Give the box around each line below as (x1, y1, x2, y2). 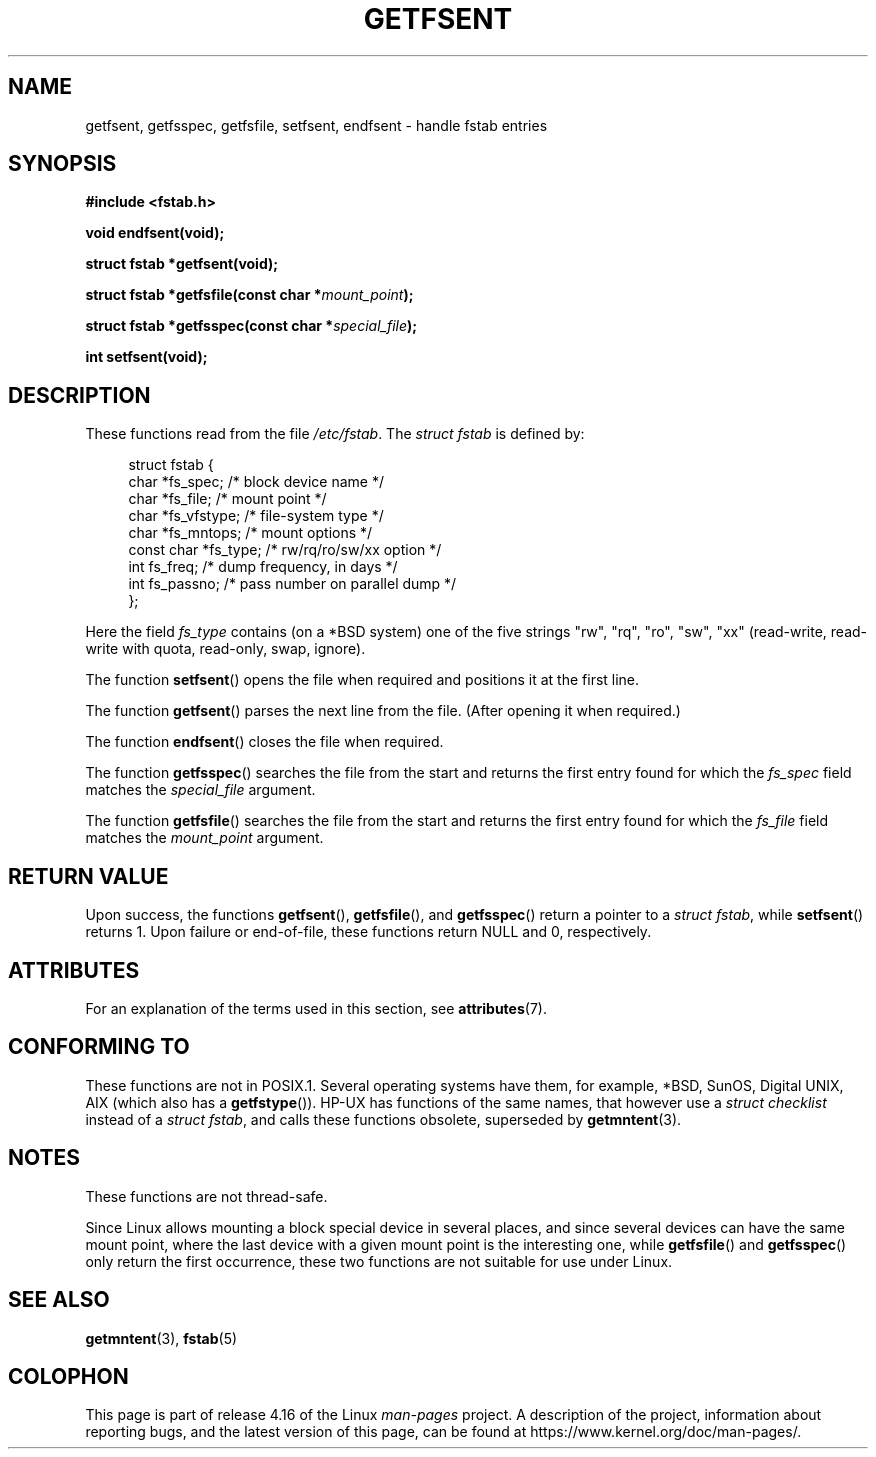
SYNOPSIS (8, 151, 117, 177)
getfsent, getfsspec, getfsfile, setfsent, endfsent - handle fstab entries (85, 116, 548, 134)
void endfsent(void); (85, 224, 225, 242)
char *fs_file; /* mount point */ (128, 490, 327, 508)
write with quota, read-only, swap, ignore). (85, 640, 366, 658)
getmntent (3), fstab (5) (85, 1329, 238, 1347)
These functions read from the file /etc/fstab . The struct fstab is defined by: (85, 425, 585, 443)
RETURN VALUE (8, 863, 169, 889)
